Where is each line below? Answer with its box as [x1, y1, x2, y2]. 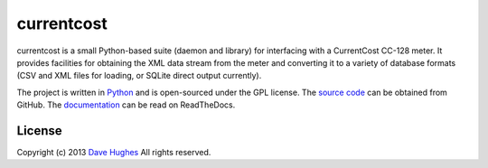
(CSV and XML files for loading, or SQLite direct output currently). [16, 70, 262, 81]
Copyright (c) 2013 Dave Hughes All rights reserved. [16, 147, 211, 158]
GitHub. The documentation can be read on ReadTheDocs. [16, 99, 236, 110]
